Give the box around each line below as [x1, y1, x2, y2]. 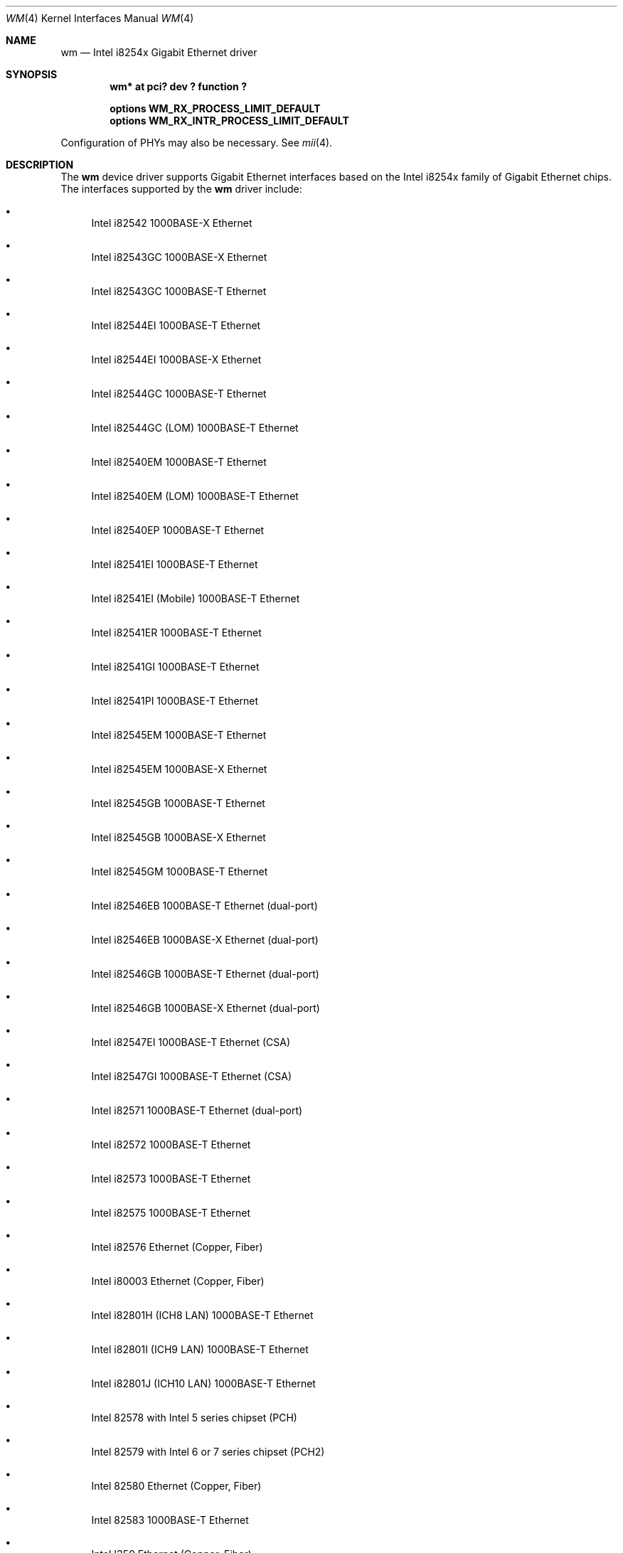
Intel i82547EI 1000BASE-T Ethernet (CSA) [91, 1036, 291, 1048]
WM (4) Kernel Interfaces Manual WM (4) [6, 12, 194, 24]
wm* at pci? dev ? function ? [110, 80, 247, 92]
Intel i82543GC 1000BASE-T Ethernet [91, 285, 267, 297]
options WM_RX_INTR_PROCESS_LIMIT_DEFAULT [110, 114, 349, 127]
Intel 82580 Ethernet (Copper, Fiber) [91, 1480, 262, 1492]
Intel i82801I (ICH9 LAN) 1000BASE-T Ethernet [91, 1343, 309, 1355]
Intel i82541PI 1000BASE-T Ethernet [91, 695, 259, 707]
